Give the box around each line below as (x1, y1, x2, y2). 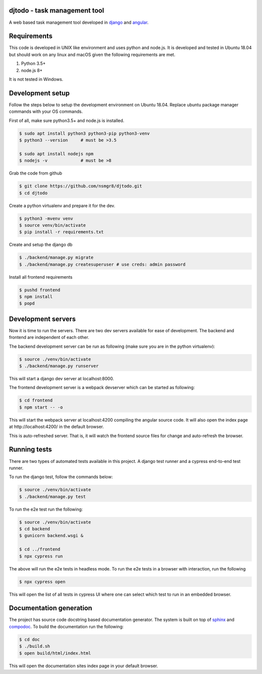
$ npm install (19, 294, 53, 300)
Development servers (9, 315, 76, 323)
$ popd (19, 301, 35, 306)
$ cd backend (19, 526, 50, 532)
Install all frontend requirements (9, 274, 73, 280)
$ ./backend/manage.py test (19, 494, 86, 499)
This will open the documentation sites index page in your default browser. (9, 663, 158, 669)
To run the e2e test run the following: (9, 506, 83, 512)
